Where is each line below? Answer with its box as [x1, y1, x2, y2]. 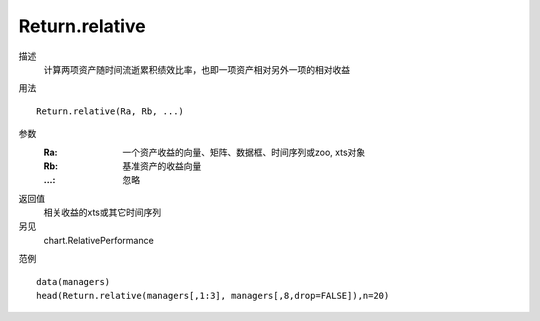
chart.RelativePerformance [43, 234, 154, 246]
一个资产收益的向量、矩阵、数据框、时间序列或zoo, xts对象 [122, 146, 366, 158]
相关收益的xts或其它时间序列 [43, 206, 162, 219]
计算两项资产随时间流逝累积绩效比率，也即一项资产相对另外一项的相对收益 [43, 63, 350, 75]
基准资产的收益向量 [122, 160, 202, 172]
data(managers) [36, 276, 111, 287]
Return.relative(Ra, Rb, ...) [36, 105, 185, 117]
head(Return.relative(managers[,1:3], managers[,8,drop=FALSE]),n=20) [36, 290, 390, 302]
